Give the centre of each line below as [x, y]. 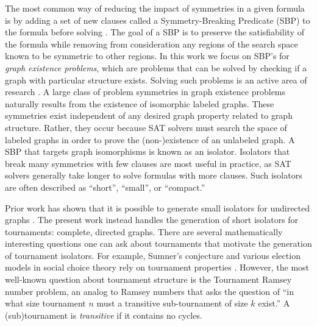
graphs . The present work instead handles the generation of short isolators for [152, 220]
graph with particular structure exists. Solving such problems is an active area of [156, 80]
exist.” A [274, 303]
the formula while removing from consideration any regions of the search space [151, 44]
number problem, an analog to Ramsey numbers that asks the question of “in [149, 291]
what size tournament [45, 303]
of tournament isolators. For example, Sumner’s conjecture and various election [153, 255]
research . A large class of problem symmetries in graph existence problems [145, 92]
